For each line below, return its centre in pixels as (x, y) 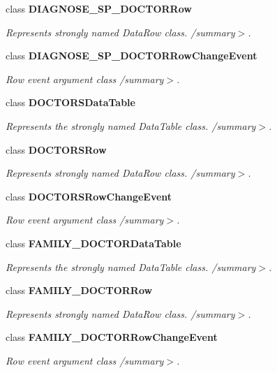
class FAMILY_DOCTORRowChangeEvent (112, 337)
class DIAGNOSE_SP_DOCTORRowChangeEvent (132, 56)
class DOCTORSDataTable (70, 102)
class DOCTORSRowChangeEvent (89, 196)
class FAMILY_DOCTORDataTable (93, 243)
